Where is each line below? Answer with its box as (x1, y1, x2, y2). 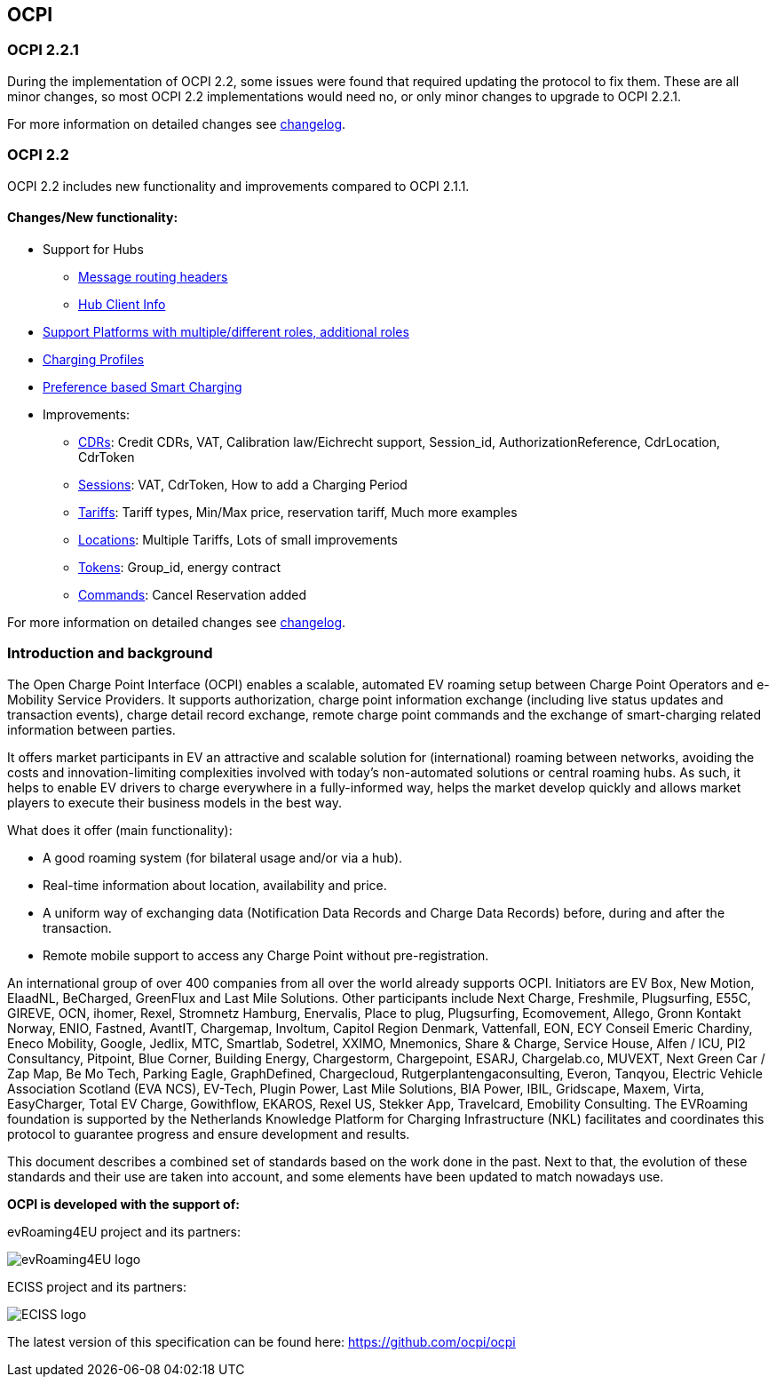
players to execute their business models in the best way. (7, 794, 343, 810)
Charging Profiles (43, 351, 145, 367)
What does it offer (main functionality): (7, 822, 233, 838)
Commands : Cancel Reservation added (78, 586, 307, 602)
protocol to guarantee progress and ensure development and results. (7, 1125, 410, 1141)
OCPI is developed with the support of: (7, 1196, 240, 1212)
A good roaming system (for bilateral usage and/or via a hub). (43, 849, 403, 865)
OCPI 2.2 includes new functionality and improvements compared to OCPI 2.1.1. (7, 178, 470, 194)
